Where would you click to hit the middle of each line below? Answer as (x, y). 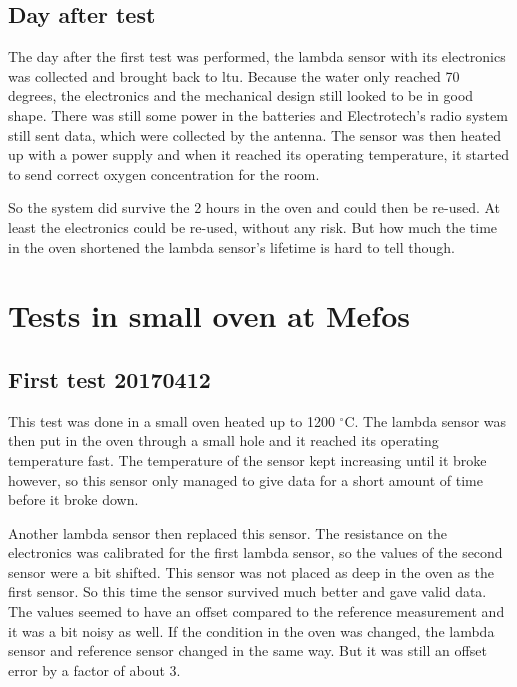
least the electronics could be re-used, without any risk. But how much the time (253, 226)
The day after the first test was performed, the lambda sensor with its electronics (257, 56)
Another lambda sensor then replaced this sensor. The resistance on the (227, 532)
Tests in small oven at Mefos (209, 315)
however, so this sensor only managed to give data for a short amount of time (245, 479)
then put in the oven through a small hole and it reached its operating (223, 440)
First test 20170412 (109, 378)
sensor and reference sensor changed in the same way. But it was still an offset (247, 650)
